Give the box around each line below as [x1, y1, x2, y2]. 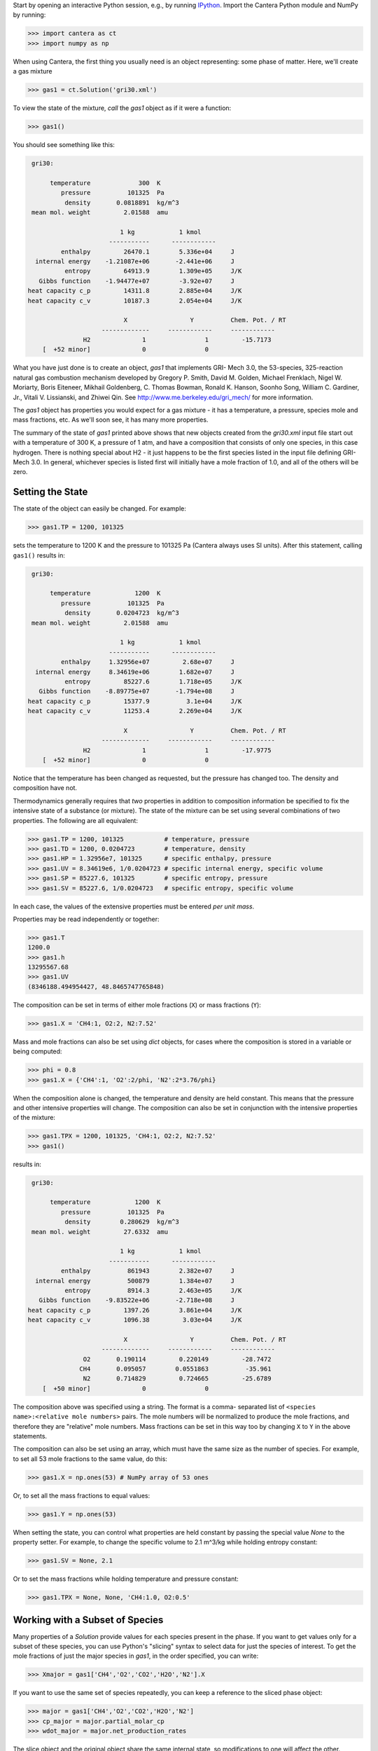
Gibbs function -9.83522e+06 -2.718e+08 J [38, 1296, 234, 1304]
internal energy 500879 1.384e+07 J [35, 1277, 234, 1285]
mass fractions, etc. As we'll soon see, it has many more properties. [13, 415, 209, 424]
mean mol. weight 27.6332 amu [31, 1228, 168, 1236]
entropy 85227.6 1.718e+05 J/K [64, 677, 242, 686]
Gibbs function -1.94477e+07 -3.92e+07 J [38, 277, 234, 285]
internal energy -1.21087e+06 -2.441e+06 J [35, 257, 234, 265]
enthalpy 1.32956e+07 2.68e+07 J [60, 658, 234, 666]
